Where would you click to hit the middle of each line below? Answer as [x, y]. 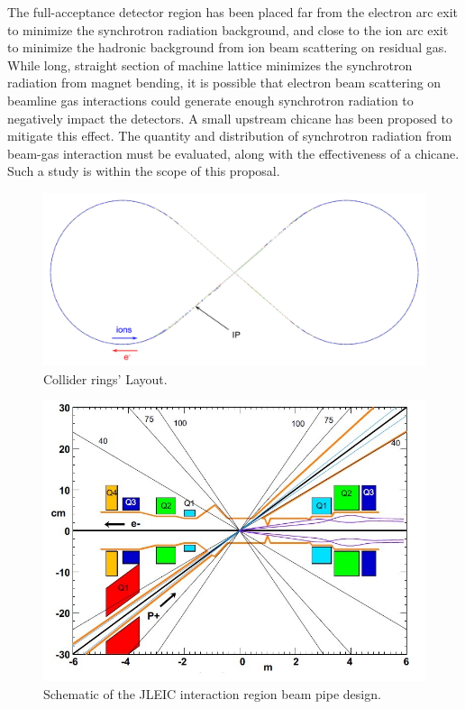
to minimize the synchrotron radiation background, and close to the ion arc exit [228, 29]
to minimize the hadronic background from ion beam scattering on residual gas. [228, 47]
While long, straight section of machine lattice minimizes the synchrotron [210, 64]
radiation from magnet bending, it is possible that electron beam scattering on [224, 83]
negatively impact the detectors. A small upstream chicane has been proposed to [230, 118]
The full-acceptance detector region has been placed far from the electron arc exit [232, 12]
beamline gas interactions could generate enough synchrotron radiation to [210, 100]
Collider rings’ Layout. [105, 378]
